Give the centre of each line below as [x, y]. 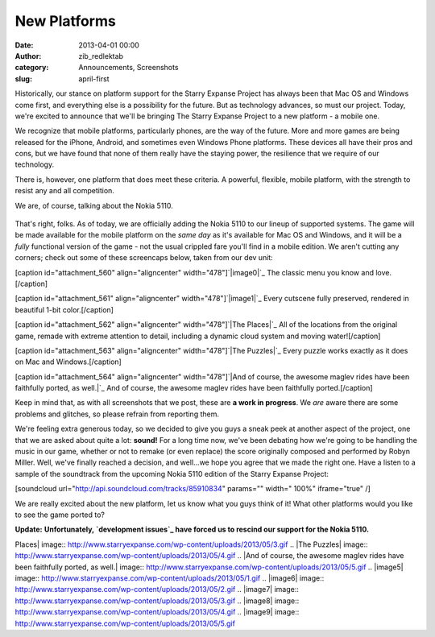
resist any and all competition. [64, 191]
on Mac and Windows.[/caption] [68, 362]
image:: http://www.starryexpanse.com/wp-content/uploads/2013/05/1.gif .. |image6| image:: [170, 578]
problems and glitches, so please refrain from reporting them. [117, 414]
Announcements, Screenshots [128, 68]
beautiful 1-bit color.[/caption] [64, 309]
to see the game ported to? [60, 515]
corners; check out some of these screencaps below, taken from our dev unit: [144, 258]
